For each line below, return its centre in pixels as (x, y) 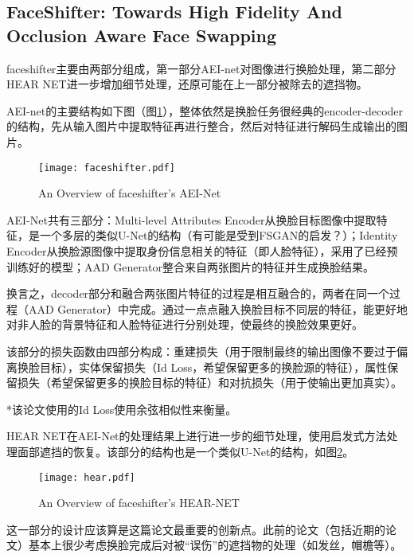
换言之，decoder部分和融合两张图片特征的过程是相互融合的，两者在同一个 (198, 293)
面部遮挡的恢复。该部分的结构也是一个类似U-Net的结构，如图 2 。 (186, 451)
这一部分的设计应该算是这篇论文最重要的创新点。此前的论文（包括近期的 (196, 529)
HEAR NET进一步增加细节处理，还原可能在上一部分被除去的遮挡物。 (187, 84)
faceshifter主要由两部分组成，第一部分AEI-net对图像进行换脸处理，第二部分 (201, 68)
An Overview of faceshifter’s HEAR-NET (139, 503)
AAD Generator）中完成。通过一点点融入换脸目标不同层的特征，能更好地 (218, 308)
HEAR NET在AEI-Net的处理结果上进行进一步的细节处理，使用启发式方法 (197, 436)
